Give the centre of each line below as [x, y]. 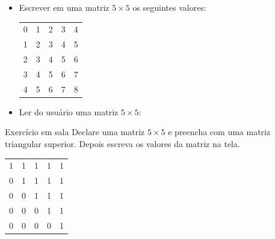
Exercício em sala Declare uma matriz [75, 132]
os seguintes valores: [169, 7]
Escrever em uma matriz [64, 7]
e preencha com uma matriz [219, 132]
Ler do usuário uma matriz [69, 111]
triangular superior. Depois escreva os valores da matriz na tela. [122, 144]
